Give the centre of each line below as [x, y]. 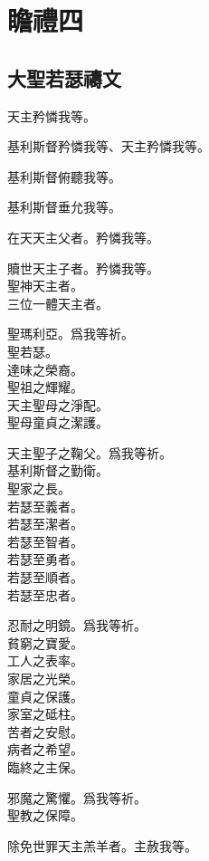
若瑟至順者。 [45, 577]
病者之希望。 [45, 749]
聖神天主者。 [45, 286]
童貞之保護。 [45, 696]
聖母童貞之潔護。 [58, 422]
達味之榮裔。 [45, 369]
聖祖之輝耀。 [45, 387]
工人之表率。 [45, 660]
